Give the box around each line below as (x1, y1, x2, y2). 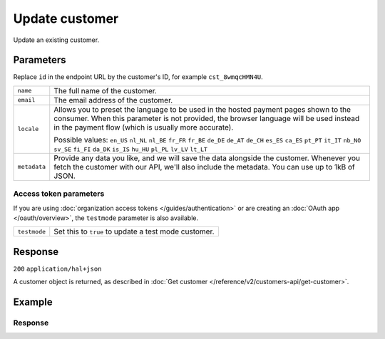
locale (17, 125, 39, 133)
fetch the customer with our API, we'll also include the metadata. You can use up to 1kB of (53, 162, 356, 172)
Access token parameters (13, 189, 105, 199)
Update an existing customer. (13, 36, 100, 44)
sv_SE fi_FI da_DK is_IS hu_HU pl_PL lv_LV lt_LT (53, 145, 208, 153)
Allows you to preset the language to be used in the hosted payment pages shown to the (53, 104, 351, 114)
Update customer (13, 11, 119, 26)
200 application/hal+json (13, 264, 102, 273)
